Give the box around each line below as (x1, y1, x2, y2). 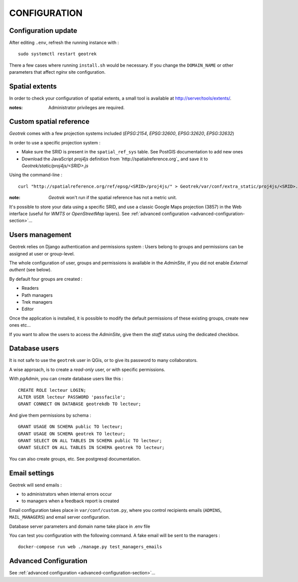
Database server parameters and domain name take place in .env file (9, 523, 150, 529)
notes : (9, 105, 23, 111)
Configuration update (9, 26, 77, 35)
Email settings (9, 468, 54, 477)
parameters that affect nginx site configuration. (9, 69, 106, 75)
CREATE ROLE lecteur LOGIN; (18, 387, 86, 393)
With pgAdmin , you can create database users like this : (9, 376, 124, 382)
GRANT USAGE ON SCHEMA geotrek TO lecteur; (18, 431, 126, 437)
